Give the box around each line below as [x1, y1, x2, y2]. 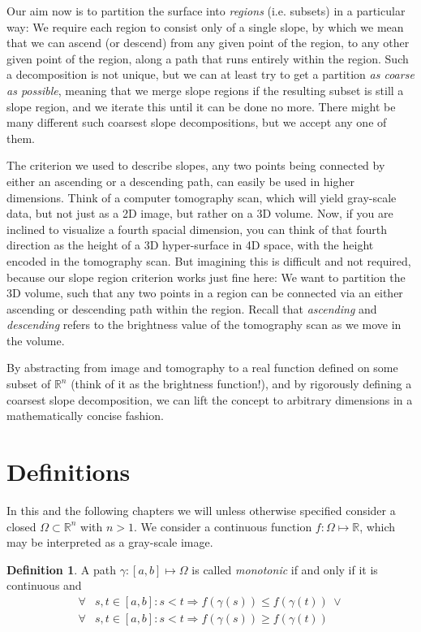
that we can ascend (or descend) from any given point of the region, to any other [6, 34, 410, 51]
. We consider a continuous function [134, 517, 312, 535]
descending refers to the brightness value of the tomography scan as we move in [6, 316, 402, 333]
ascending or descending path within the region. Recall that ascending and [6, 300, 377, 317]
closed [6, 517, 37, 535]
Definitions [6, 455, 131, 488]
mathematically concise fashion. [6, 407, 164, 424]
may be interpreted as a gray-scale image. [6, 534, 213, 551]
